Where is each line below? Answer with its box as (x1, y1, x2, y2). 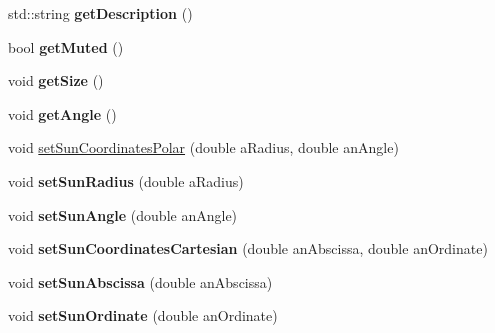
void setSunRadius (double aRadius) (8, 170, 244, 191)
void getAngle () (8, 103, 117, 124)
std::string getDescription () (8, 3, 193, 23)
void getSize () (8, 70, 104, 91)
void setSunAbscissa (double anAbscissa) (8, 271, 273, 292)
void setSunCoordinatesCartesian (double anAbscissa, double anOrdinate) (8, 238, 488, 259)
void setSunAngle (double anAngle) (8, 204, 238, 225)
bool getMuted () (8, 36, 124, 57)
